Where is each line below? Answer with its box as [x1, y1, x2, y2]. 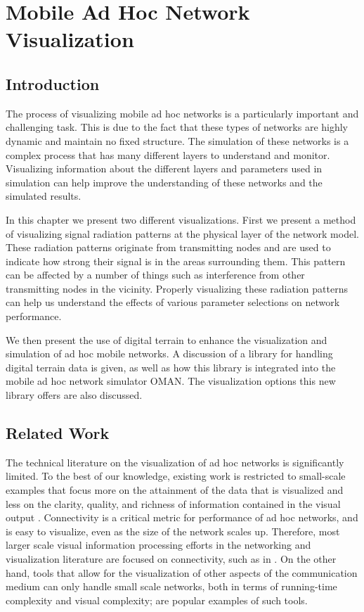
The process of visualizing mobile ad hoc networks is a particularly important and [6, 106, 359, 120]
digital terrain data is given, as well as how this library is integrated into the [6, 359, 336, 374]
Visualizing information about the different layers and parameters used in [6, 161, 323, 176]
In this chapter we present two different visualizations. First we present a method [6, 212, 356, 227]
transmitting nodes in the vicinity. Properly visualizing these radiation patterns [6, 281, 348, 295]
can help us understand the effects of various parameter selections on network [6, 295, 340, 310]
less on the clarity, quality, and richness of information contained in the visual [6, 496, 341, 511]
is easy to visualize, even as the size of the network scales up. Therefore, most [6, 523, 340, 538]
